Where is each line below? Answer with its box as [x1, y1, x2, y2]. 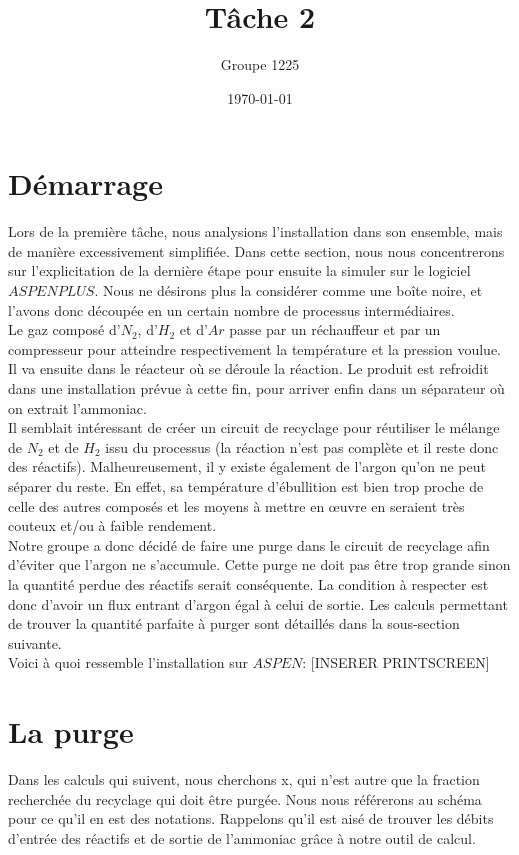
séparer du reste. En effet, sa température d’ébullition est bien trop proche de [8, 475, 484, 496]
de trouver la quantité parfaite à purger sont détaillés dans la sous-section [8, 613, 460, 634]
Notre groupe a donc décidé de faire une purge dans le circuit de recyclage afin [8, 534, 490, 555]
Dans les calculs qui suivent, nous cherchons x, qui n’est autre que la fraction [8, 769, 480, 790]
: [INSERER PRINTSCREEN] [302, 652, 490, 673]
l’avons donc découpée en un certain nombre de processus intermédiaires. [8, 299, 455, 320]
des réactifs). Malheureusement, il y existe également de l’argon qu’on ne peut [8, 456, 486, 477]
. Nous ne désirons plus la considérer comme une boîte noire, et [94, 280, 483, 301]
